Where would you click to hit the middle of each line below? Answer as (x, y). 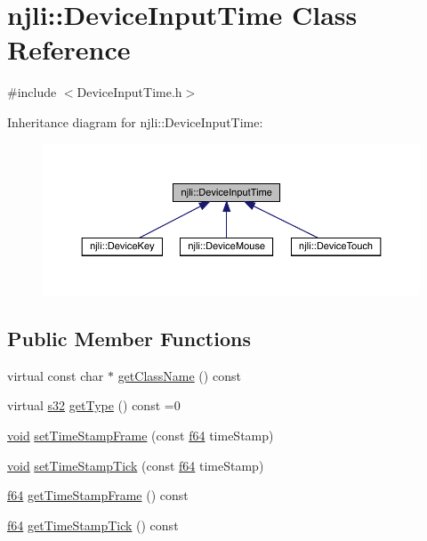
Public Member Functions (129, 339)
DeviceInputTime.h (129, 92)
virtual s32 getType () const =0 (94, 405)
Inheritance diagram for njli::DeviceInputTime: (135, 121)
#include (32, 92)
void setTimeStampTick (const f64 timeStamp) (136, 465)
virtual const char (56, 375)
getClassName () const (179, 375)
